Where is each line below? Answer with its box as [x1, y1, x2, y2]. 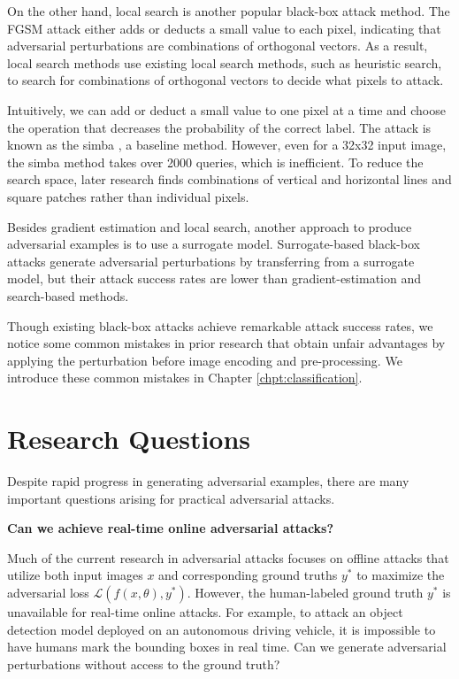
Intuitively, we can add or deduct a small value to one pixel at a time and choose [7, 100, 446, 119]
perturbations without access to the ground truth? [7, 654, 280, 673]
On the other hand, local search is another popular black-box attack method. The [7, 2, 450, 19]
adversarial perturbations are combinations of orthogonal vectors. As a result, [7, 36, 428, 55]
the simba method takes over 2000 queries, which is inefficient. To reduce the [7, 152, 424, 171]
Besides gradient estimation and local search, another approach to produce [7, 217, 412, 235]
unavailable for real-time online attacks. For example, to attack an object [7, 602, 403, 621]
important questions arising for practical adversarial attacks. [7, 489, 335, 507]
